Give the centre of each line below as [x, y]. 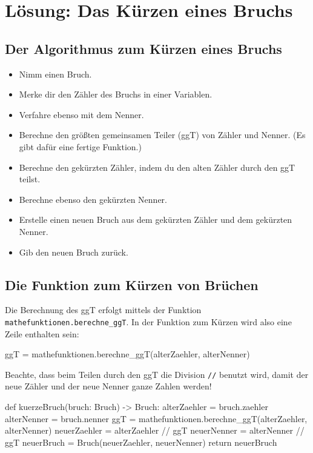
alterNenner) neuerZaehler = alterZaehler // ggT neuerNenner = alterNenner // [155, 430]
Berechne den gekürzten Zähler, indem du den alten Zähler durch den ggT [157, 167]
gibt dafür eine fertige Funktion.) [80, 146]
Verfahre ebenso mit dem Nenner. [81, 114]
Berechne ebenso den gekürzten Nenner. [93, 199]
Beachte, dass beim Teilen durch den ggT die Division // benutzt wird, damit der [157, 374]
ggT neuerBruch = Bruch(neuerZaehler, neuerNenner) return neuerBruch [141, 442]
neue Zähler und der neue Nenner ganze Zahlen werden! [108, 386]
